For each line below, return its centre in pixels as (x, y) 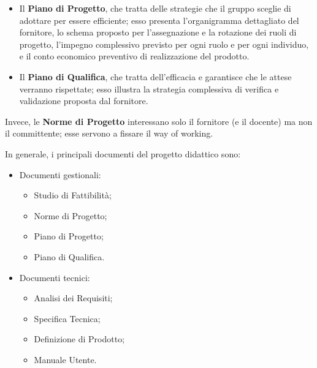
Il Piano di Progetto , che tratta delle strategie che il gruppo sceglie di (155, 8)
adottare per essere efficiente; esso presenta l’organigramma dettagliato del (159, 20)
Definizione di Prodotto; (79, 339)
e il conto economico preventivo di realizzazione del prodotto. (134, 56)
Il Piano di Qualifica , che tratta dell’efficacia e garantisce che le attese (155, 76)
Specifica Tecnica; (67, 318)
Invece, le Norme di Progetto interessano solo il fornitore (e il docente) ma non (159, 121)
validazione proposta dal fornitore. (84, 101)
